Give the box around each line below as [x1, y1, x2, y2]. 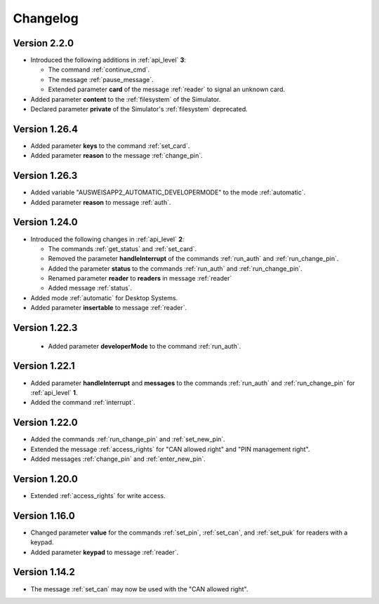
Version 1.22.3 [13, 322, 78, 334]
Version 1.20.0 [13, 473, 79, 485]
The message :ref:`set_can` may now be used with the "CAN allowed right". [30, 584, 248, 593]
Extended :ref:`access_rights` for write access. [30, 491, 166, 499]
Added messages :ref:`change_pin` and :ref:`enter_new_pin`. [30, 455, 206, 463]
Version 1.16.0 [13, 509, 75, 522]
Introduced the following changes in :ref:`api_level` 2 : [30, 235, 185, 243]
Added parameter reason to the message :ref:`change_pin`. [30, 152, 203, 160]
